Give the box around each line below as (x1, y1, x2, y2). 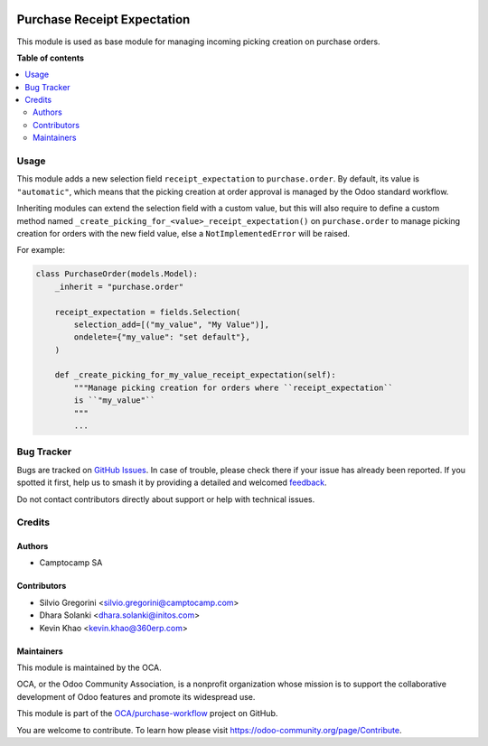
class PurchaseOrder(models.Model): (35, 269, 199, 279)
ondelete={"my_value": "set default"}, (73, 332, 250, 342)
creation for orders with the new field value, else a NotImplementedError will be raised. (16, 228, 351, 238)
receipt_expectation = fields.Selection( (54, 307, 241, 317)
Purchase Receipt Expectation (16, 12, 191, 27)
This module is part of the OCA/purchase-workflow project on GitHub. (16, 708, 278, 719)
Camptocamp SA (39, 557, 103, 568)
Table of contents (16, 52, 85, 63)
